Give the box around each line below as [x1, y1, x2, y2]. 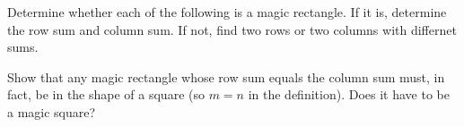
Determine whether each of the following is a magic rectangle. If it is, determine [7, 3, 447, 21]
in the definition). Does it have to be [248, 85, 450, 104]
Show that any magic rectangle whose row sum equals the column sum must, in [7, 67, 445, 86]
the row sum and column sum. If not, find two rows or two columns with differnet [7, 20, 457, 38]
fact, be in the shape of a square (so [7, 85, 205, 104]
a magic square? [7, 102, 96, 121]
